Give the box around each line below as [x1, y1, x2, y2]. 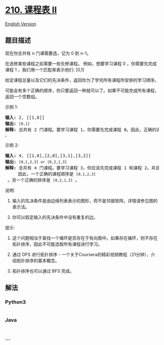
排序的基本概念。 [25, 258, 60, 263]
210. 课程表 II [5, 4, 57, 16]
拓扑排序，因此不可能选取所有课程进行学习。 [12, 241, 102, 247]
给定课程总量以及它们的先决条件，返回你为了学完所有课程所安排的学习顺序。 [5, 77, 159, 83]
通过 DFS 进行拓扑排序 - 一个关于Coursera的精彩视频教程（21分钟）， [12, 251, 151, 257]
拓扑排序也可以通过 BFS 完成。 [12, 268, 75, 274]
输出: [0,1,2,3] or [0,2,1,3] [5, 159, 67, 164]
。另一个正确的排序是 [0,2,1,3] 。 [7, 177, 80, 183]
